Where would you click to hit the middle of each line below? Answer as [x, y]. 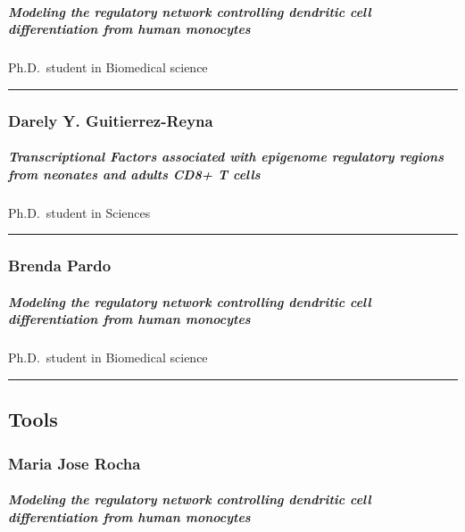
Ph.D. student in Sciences [79, 212]
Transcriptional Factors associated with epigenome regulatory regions [226, 157]
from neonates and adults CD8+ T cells [134, 174]
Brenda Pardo [60, 266]
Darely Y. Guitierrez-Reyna [111, 120]
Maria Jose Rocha [75, 463]
